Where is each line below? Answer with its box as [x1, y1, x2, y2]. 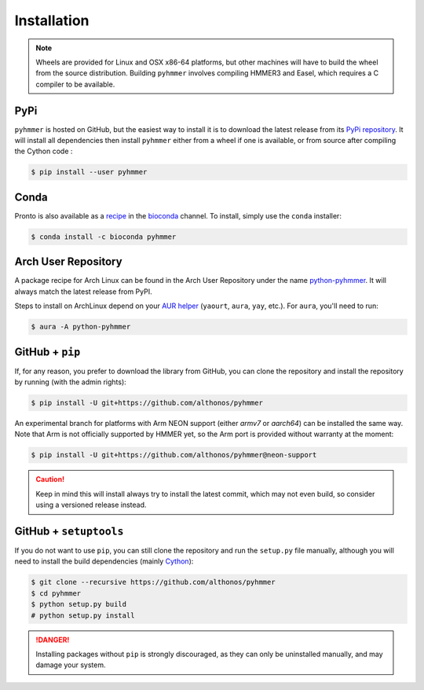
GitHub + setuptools [14, 524, 124, 538]
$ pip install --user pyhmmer [31, 167, 148, 177]
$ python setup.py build [31, 600, 127, 609]
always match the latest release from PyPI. [14, 287, 152, 296]
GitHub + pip [14, 345, 81, 358]
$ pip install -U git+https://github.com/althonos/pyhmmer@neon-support [31, 450, 317, 460]
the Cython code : [14, 146, 73, 156]
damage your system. [35, 660, 106, 670]
